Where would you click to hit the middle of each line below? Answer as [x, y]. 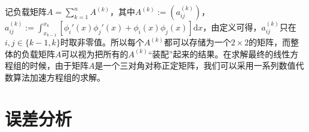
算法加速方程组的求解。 [59, 77]
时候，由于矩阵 [59, 65]
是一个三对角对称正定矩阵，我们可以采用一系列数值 [195, 65]
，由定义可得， [232, 27]
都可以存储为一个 [198, 42]
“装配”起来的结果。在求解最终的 [211, 53]
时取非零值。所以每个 [102, 42]
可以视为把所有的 [95, 53]
